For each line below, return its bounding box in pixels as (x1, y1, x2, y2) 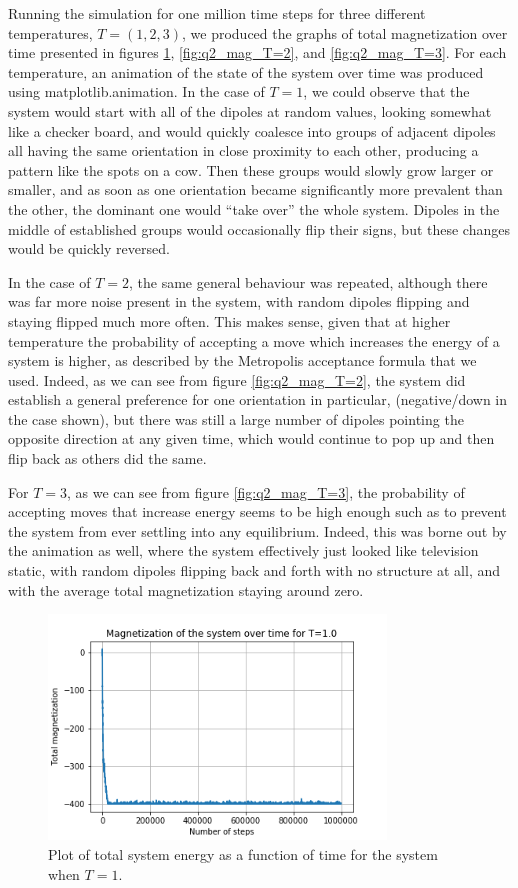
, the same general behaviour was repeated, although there (129, 271, 488, 292)
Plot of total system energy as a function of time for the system (48, 843, 438, 864)
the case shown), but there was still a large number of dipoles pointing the (8, 408, 464, 429)
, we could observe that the (303, 81, 470, 102)
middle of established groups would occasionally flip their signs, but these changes (8, 218, 510, 239)
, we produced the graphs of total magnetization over (182, 22, 508, 43)
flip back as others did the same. (8, 448, 207, 469)
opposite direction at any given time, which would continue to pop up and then (8, 428, 495, 449)
